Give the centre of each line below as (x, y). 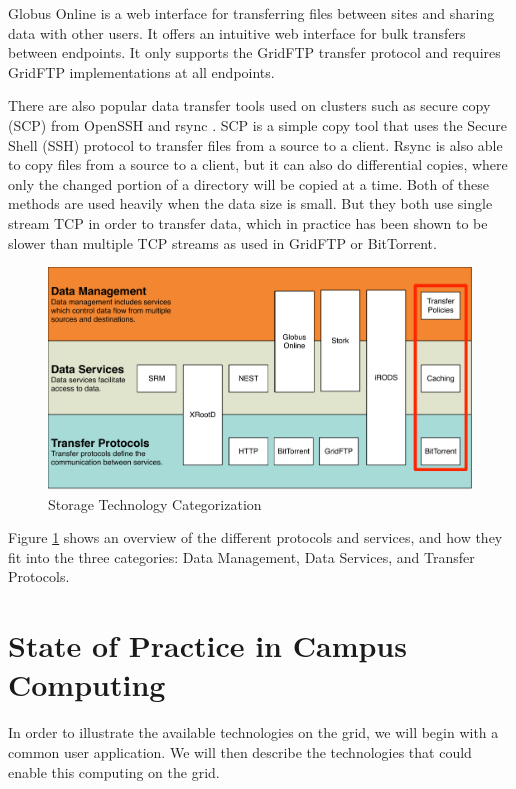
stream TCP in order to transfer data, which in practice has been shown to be (248, 222)
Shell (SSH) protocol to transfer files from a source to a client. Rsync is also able (255, 144)
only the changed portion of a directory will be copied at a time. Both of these (249, 183)
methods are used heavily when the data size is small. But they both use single (250, 203)
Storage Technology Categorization (155, 503)
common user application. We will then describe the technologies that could (240, 751)
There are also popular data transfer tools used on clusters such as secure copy (249, 105)
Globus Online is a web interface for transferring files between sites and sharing (251, 13)
